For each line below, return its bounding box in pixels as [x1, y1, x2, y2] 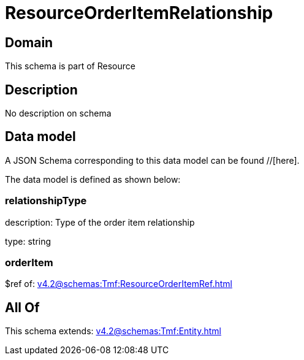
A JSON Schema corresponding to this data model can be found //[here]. [5, 155, 300, 166]
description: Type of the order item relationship [5, 216, 195, 228]
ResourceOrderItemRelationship [5, 2, 273, 23]
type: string [5, 236, 51, 247]
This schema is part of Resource [5, 61, 135, 72]
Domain [5, 34, 53, 50]
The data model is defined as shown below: [5, 174, 181, 185]
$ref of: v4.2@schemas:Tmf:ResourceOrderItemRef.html [5, 278, 232, 289]
